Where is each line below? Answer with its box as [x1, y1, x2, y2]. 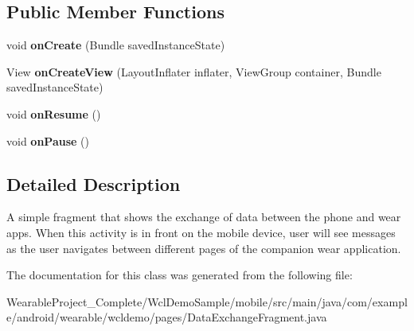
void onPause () [6, 132, 89, 149]
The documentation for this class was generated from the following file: [6, 267, 353, 283]
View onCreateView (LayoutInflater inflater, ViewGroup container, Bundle [6, 63, 381, 80]
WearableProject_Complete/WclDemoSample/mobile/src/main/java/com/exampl [6, 293, 408, 310]
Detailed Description [6, 171, 181, 196]
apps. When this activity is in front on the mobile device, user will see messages [6, 224, 396, 240]
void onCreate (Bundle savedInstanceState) [6, 37, 225, 53]
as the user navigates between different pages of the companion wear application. [6, 239, 401, 256]
